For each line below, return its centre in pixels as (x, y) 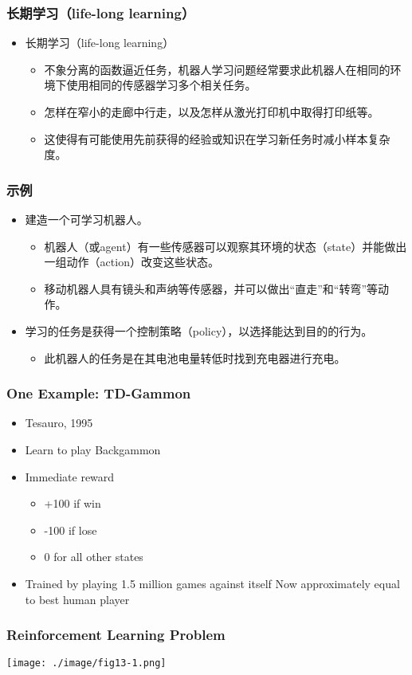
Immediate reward (70, 476)
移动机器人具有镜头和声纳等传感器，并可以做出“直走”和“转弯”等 (211, 288)
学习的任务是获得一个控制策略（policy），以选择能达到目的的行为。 (199, 330)
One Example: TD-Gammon (99, 393)
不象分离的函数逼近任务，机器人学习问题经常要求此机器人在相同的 (217, 69)
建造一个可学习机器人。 (86, 219)
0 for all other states (94, 557)
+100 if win (73, 503)
